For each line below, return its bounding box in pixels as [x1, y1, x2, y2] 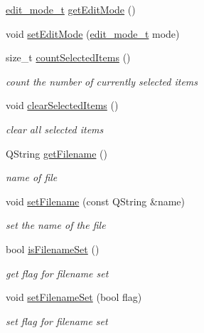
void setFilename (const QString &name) [6, 193, 186, 208]
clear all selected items [6, 121, 104, 136]
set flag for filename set [6, 313, 108, 328]
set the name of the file [6, 217, 106, 232]
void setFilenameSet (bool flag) [6, 290, 142, 304]
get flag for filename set [6, 265, 109, 280]
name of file [6, 170, 58, 185]
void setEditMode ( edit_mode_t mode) [6, 26, 180, 41]
